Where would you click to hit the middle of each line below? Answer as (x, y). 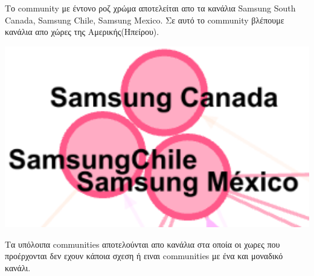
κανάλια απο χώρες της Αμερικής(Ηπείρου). (82, 32)
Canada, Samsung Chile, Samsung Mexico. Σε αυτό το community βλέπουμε (145, 20)
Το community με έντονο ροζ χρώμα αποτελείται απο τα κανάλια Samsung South (150, 8)
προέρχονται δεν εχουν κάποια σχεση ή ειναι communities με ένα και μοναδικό (144, 256)
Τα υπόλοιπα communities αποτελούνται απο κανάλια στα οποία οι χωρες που (143, 244)
